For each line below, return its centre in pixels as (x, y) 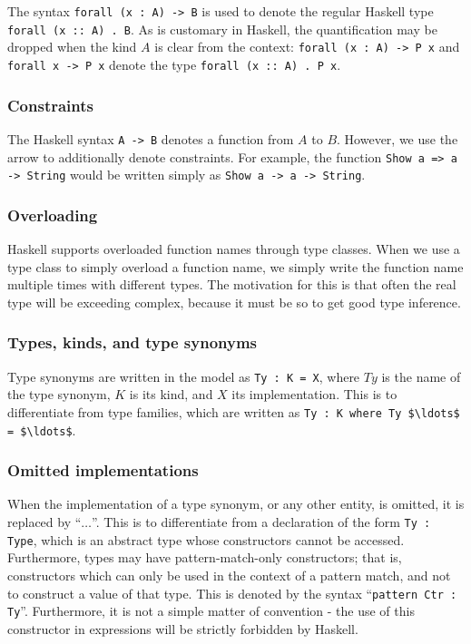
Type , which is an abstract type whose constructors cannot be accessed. (206, 539)
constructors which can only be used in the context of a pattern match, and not (229, 575)
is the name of (421, 376)
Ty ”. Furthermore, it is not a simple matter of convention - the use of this (211, 611)
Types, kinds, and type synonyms (132, 342)
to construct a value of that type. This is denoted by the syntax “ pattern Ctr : (232, 593)
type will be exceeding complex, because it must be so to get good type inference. (234, 302)
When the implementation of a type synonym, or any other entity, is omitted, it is (236, 504)
